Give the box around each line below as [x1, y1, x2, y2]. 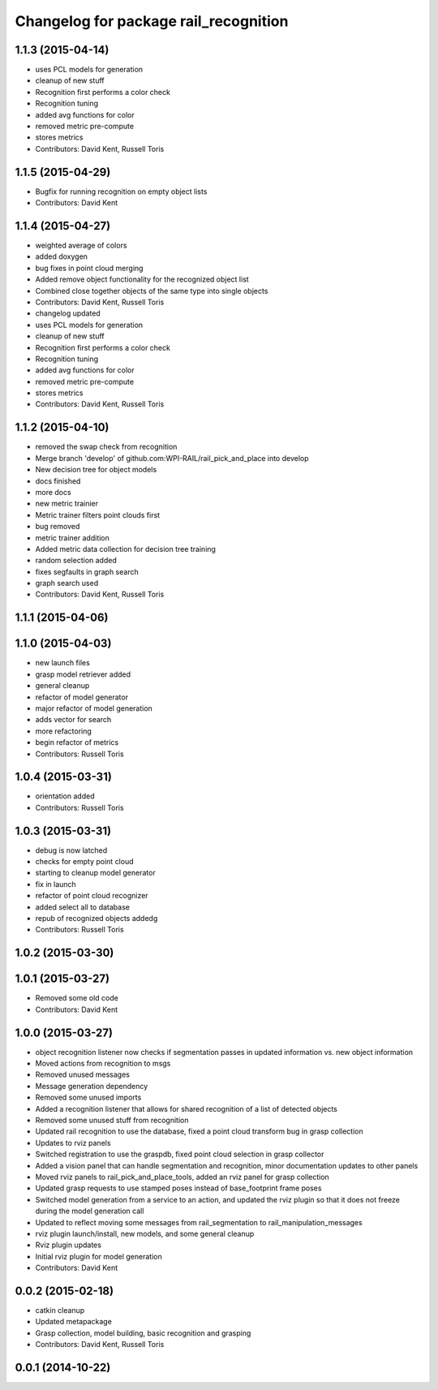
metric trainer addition [35, 532, 109, 543]
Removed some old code [35, 993, 119, 1003]
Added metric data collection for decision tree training [35, 544, 217, 553]
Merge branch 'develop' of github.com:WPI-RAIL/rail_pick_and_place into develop [35, 453, 309, 463]
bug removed [35, 522, 80, 531]
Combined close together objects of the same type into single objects [35, 286, 268, 295]
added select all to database [35, 902, 130, 912]
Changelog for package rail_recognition [15, 12, 289, 30]
